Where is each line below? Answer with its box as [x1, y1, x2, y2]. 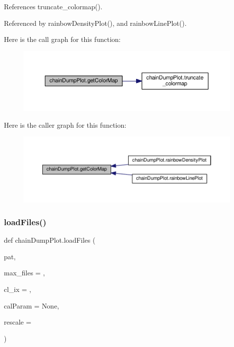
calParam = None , [4, 300, 59, 310]
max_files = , [4, 268, 45, 278]
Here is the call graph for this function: [4, 34, 121, 44]
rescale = [4, 317, 32, 327]
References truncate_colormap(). [4, 1, 102, 11]
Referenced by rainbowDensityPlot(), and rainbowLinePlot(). [4, 18, 187, 28]
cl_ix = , [4, 284, 31, 294]
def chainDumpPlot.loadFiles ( [4, 235, 96, 245]
